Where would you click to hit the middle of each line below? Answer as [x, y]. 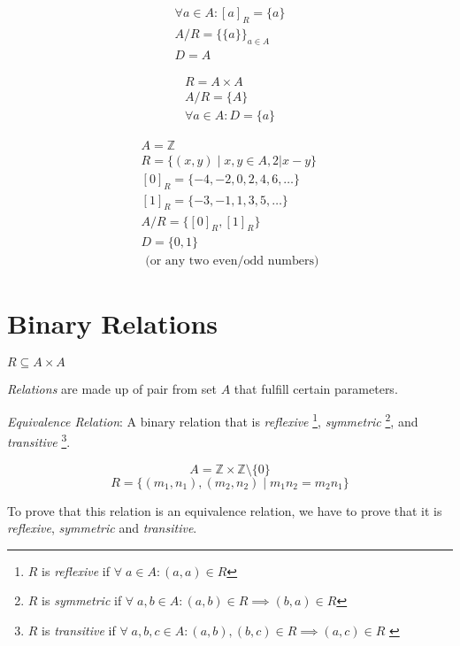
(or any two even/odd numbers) [232, 261]
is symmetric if [82, 600]
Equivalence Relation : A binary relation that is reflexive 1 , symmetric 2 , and [213, 420]
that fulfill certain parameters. [316, 388]
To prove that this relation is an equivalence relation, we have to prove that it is [225, 510]
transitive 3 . [39, 441]
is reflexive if [76, 570]
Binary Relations [113, 323]
